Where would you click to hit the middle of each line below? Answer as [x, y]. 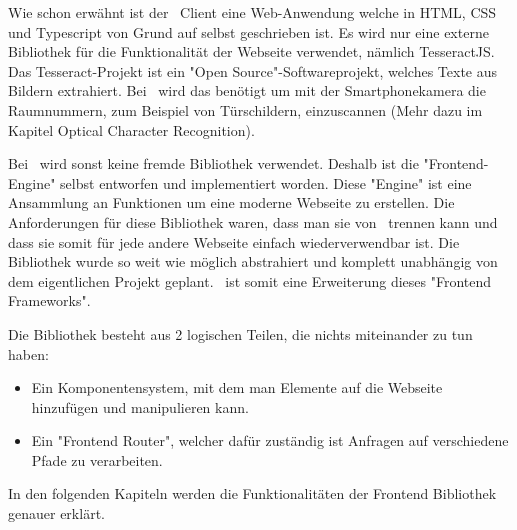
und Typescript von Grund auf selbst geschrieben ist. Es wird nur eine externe [248, 31]
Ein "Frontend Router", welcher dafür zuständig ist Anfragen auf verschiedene [270, 440]
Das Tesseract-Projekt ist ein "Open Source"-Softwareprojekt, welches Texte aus [253, 70]
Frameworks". [49, 300]
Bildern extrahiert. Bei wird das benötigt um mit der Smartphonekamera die [247, 90]
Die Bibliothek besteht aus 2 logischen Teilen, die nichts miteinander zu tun [240, 333]
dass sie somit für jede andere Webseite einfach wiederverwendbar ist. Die [234, 241]
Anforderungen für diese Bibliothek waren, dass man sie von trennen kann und [253, 221]
